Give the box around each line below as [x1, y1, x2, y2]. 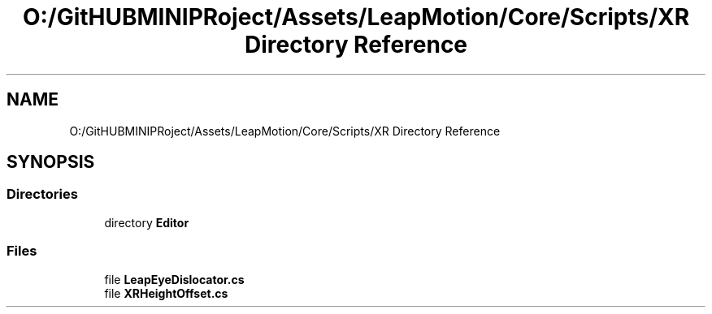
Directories [7, 186, 78, 203]
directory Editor [104, 215, 189, 230]
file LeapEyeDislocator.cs [104, 272, 245, 286]
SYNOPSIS [7, 152, 95, 173]
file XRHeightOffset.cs [104, 286, 228, 300]
